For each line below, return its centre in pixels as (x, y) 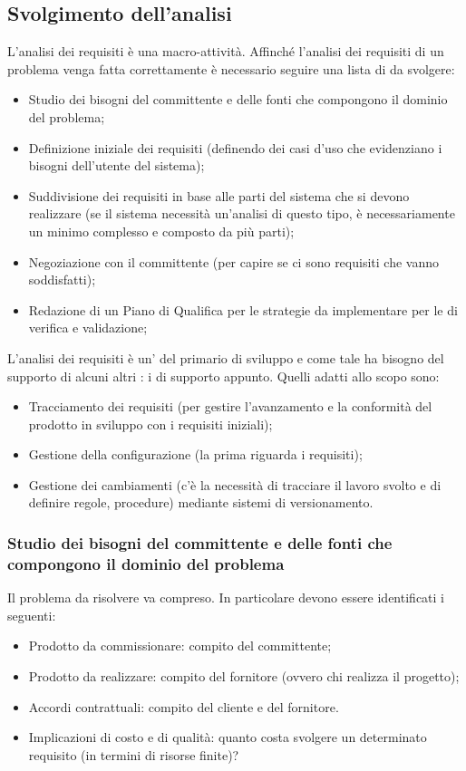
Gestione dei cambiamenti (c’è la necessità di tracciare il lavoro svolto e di (235, 484)
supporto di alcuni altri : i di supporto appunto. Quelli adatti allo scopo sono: (223, 376)
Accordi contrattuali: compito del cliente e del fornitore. (184, 706)
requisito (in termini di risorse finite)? (134, 754)
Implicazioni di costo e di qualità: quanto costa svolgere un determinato (228, 737)
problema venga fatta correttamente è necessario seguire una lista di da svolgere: (231, 68)
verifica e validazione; (88, 328)
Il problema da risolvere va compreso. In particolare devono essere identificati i (226, 598)
